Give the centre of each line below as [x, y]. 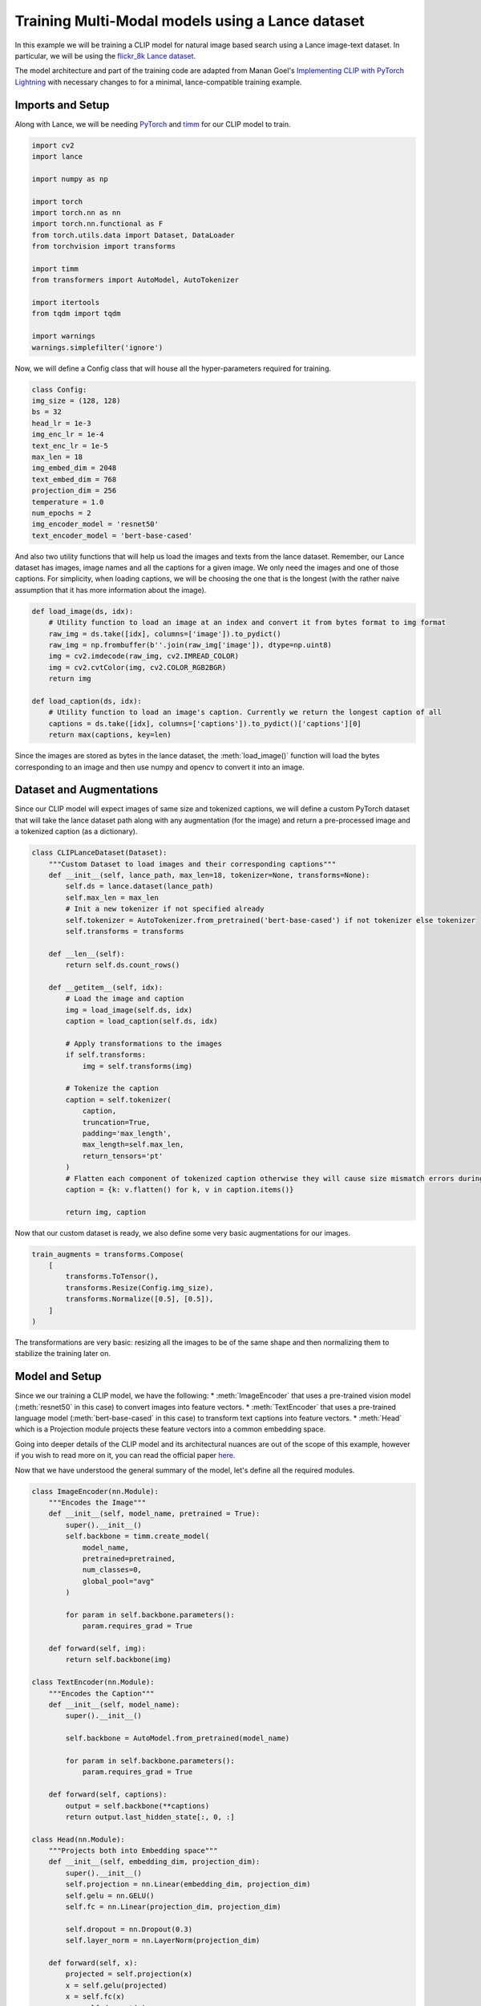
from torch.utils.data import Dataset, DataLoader [133, 235]
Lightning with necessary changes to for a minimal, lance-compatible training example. [158, 82]
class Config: [59, 390]
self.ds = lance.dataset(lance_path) [139, 886]
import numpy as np [70, 179]
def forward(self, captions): [108, 1795]
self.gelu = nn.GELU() [110, 1895]
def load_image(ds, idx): [83, 611]
